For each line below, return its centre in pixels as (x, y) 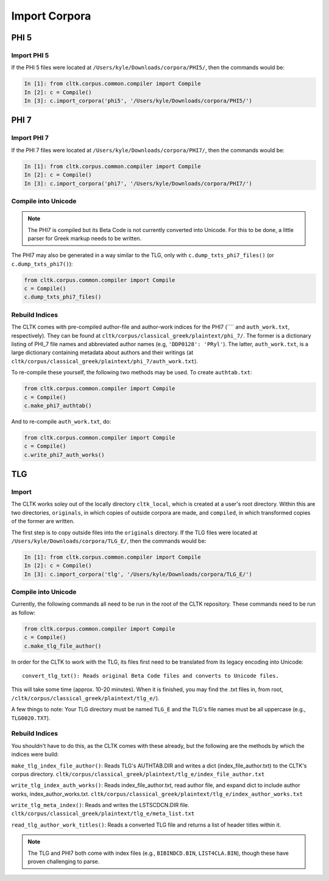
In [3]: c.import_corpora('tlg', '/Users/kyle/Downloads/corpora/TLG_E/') (138, 574)
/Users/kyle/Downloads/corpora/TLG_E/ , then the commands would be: (109, 541)
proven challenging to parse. (64, 861)
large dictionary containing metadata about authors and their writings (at (102, 353)
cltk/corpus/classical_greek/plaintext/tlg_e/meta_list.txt (103, 814)
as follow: (23, 612)
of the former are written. (43, 521)
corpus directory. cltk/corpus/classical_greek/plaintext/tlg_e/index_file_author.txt (138, 774)
